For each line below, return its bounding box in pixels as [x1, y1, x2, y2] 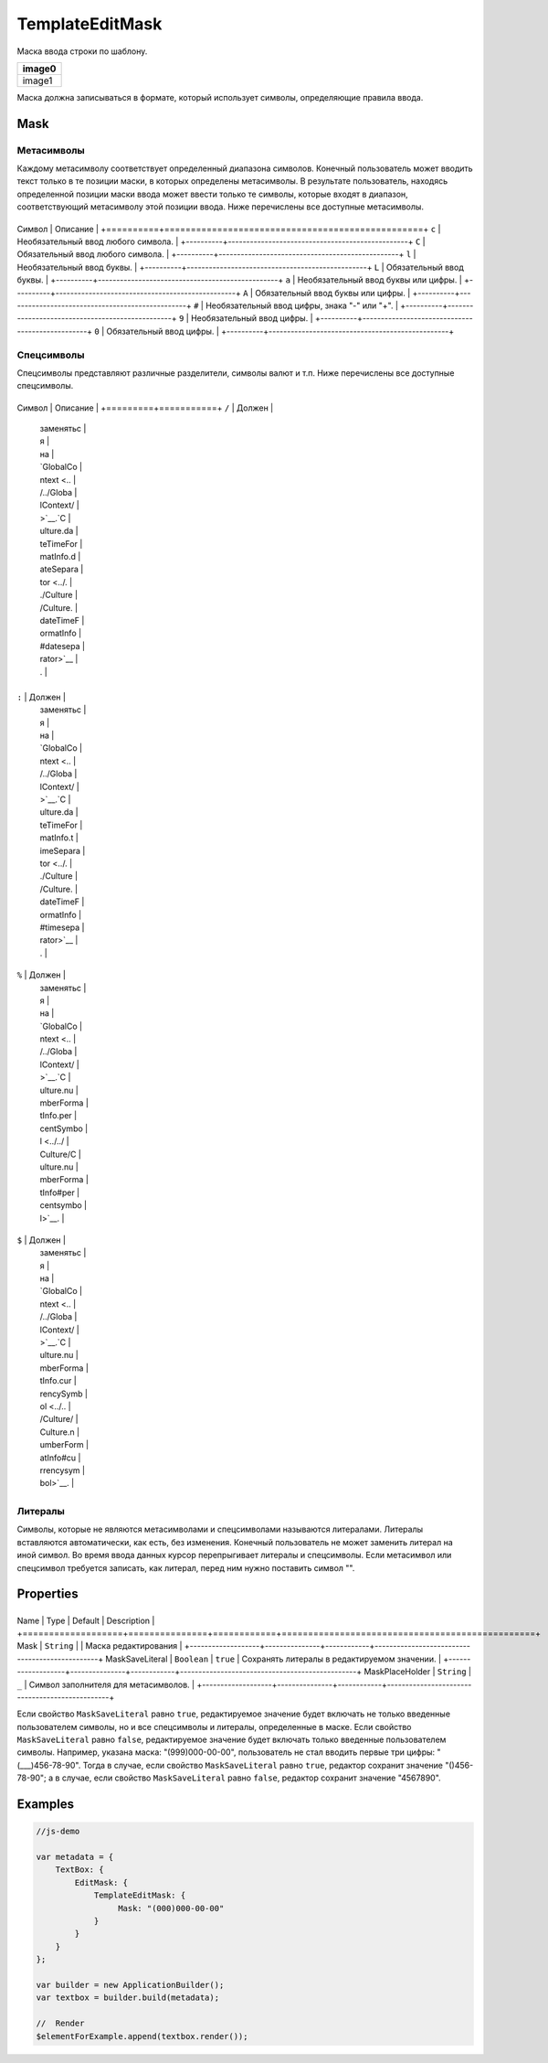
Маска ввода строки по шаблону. [16, 46, 148, 57]
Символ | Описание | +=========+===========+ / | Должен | [16, 402, 274, 413]
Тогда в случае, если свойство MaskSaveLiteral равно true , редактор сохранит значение [82, 1759, 443, 1770]
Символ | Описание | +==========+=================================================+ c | [16, 223, 441, 234]
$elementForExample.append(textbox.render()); [36, 2031, 248, 2041]
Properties [16, 1587, 79, 1602]
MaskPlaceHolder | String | [364, 1666, 472, 1677]
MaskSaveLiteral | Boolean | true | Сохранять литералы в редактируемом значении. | [105, 1653, 442, 1664]
